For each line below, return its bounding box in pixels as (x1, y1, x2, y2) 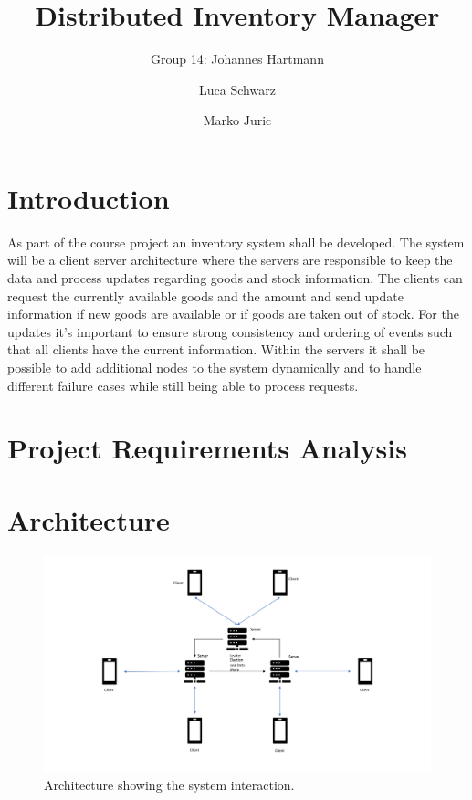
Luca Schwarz (199, 79, 276, 99)
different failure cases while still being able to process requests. (7, 375, 359, 395)
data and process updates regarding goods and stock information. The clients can (7, 268, 463, 288)
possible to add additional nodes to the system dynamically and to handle (7, 358, 422, 376)
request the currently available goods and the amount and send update (7, 286, 404, 305)
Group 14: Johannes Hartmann (151, 49, 324, 68)
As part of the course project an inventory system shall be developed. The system (7, 232, 465, 251)
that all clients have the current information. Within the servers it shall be (7, 340, 425, 359)
